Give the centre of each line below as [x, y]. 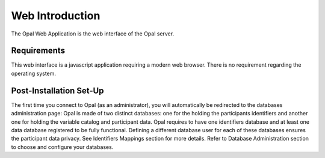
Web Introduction [56, 16]
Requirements [38, 51]
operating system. [34, 73]
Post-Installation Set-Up [57, 90]
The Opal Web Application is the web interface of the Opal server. [93, 34]
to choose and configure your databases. [62, 147]
